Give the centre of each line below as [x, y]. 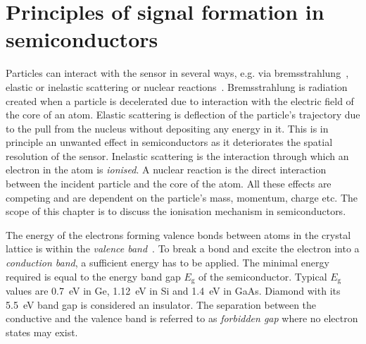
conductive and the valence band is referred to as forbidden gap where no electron [182, 318]
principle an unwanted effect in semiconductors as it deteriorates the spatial [169, 142]
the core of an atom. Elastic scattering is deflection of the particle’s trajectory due [183, 115]
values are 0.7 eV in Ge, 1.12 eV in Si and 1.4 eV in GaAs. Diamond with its [173, 291]
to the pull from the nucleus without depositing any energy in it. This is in [167, 128]
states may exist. [42, 332]
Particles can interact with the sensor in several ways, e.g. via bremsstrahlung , [177, 73]
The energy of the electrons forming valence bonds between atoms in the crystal [178, 234]
